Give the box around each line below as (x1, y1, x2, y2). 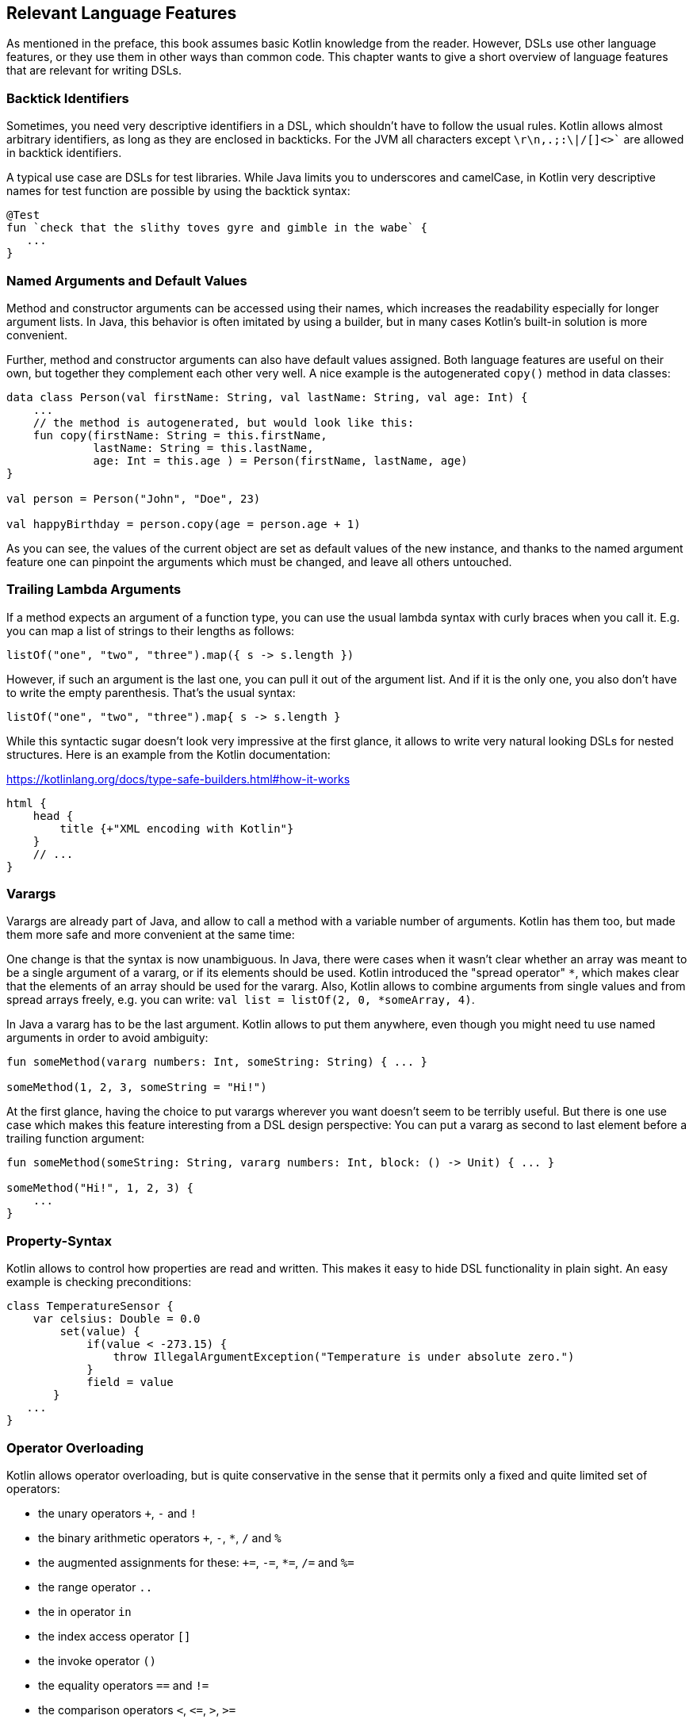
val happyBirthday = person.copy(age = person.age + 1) (6, 517, 361, 530)
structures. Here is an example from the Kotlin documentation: (6, 747, 331, 761)
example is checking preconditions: (6, 1275, 192, 1289)
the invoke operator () (38, 1653, 157, 1667)
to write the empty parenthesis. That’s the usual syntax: (6, 685, 296, 699)
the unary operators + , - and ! (38, 1506, 197, 1520)
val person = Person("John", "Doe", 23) (6, 492, 261, 505)
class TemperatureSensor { (6, 1300, 174, 1313)
